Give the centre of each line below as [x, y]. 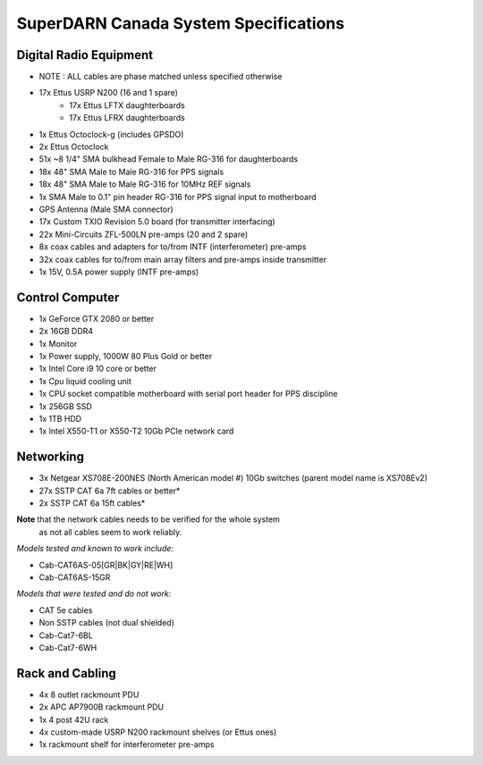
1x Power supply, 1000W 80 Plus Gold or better [126, 356]
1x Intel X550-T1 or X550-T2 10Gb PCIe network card [136, 431]
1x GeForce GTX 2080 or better [97, 318]
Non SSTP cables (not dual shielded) [106, 623]
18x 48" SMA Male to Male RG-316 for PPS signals [131, 172]
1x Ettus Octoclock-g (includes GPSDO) [111, 134]
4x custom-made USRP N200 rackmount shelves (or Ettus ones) [158, 732]
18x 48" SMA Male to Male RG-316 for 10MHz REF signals [145, 184]
